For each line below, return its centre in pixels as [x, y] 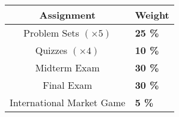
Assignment [68, 15]
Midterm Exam [67, 67]
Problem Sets [51, 33]
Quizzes [51, 50]
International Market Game [68, 102]
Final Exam [68, 85]
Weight [152, 15]
